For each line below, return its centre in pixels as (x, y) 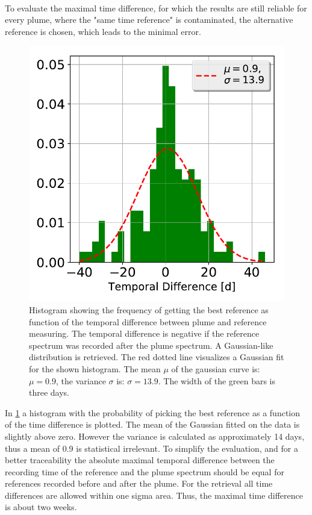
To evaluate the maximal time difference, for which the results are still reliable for (156, 8)
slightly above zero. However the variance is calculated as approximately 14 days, (155, 436)
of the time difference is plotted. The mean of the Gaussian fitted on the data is (152, 424)
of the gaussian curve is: (216, 368)
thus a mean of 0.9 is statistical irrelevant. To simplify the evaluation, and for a (152, 448)
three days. (49, 392)
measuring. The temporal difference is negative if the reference (144, 333)
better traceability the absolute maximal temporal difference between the (140, 460)
